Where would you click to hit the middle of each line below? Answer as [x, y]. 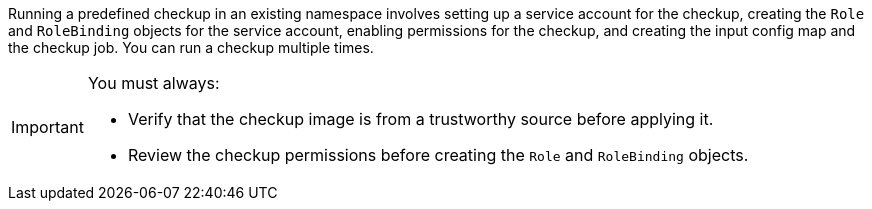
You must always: [153, 83]
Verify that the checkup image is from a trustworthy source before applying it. [420, 119]
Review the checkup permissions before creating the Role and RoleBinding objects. [438, 155]
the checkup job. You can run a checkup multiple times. [191, 47]
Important [47, 127]
